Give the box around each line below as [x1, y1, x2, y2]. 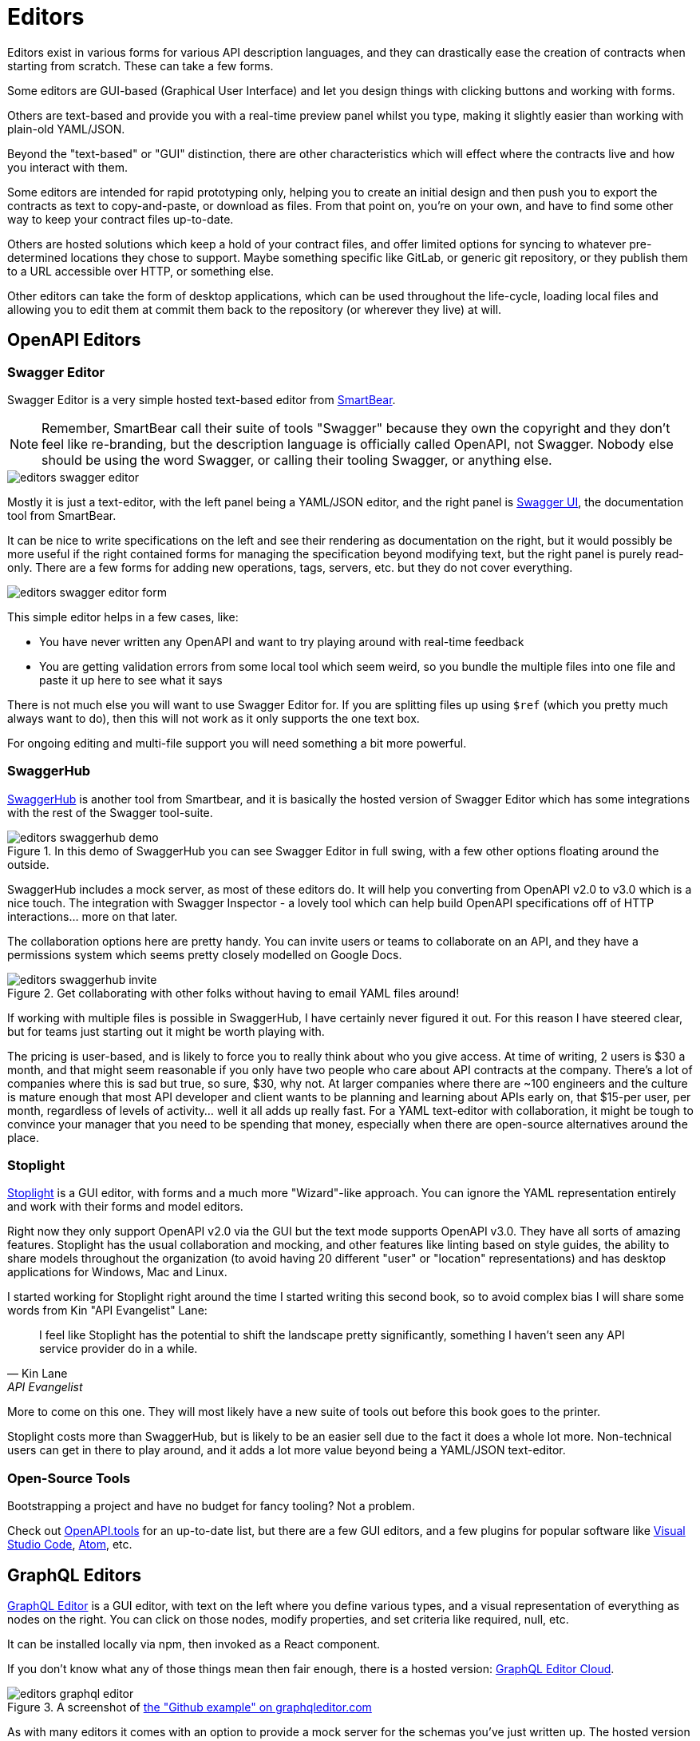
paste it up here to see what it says [39, 672, 223, 687]
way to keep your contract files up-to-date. [7, 212, 234, 226]
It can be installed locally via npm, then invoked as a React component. [7, 1637, 381, 1652]
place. [7, 1130, 40, 1144]
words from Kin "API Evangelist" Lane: [7, 1303, 208, 1318]
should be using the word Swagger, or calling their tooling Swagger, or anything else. [42, 451, 552, 468]
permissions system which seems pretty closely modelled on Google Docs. [7, 947, 402, 962]
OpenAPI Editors [7, 330, 141, 351]
